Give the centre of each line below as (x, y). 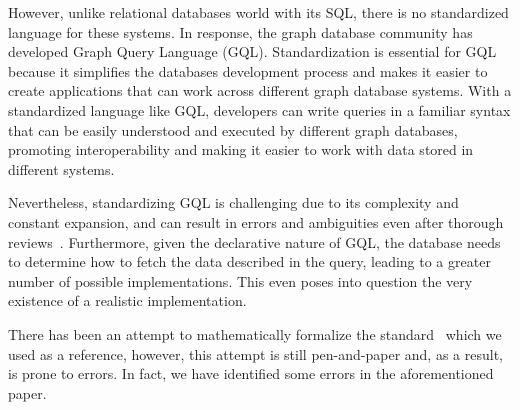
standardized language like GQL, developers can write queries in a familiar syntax (259, 109)
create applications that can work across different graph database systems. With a (260, 90)
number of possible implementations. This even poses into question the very (240, 280)
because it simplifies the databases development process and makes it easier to (248, 70)
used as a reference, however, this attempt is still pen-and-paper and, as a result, (255, 353)
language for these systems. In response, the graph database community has (240, 31)
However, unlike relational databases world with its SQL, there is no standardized (258, 12)
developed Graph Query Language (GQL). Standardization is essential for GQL (252, 51)
